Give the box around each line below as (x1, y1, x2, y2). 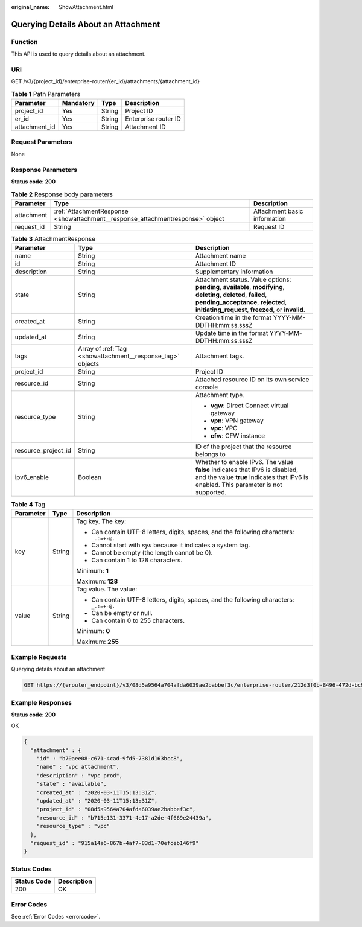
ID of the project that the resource (195, 442, 292, 451)
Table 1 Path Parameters (11, 89, 81, 98)
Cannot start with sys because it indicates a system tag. (91, 541, 250, 549)
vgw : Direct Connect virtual (210, 401, 289, 410)
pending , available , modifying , (195, 283, 285, 291)
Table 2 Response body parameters (11, 190, 113, 199)
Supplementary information (195, 267, 273, 276)
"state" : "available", (36, 780, 107, 788)
